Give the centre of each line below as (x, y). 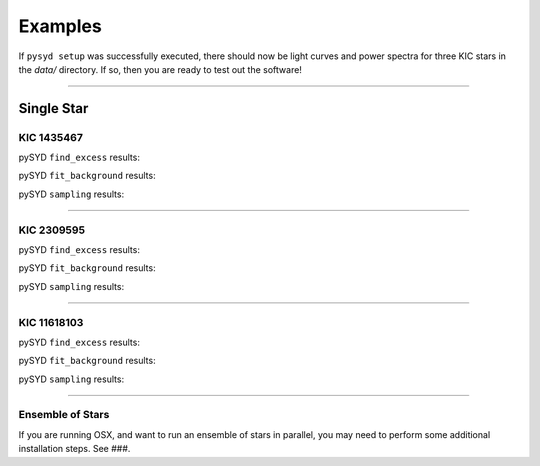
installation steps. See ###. (74, 449)
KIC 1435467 (51, 137)
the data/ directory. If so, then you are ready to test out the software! (160, 69)
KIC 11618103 (51, 322)
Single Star (53, 108)
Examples (60, 26)
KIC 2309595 (51, 230)
